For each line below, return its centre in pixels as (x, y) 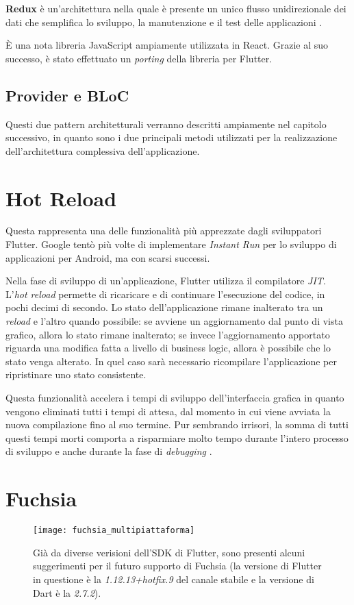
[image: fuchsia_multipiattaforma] (114, 531)
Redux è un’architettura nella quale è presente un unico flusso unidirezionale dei (176, 8)
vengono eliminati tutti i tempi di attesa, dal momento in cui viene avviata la (168, 411)
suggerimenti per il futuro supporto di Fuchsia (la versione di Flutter (177, 566)
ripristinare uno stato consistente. (76, 374)
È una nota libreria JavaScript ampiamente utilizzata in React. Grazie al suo (167, 45)
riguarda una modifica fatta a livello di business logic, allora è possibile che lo (168, 348)
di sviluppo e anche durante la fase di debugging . (109, 451)
